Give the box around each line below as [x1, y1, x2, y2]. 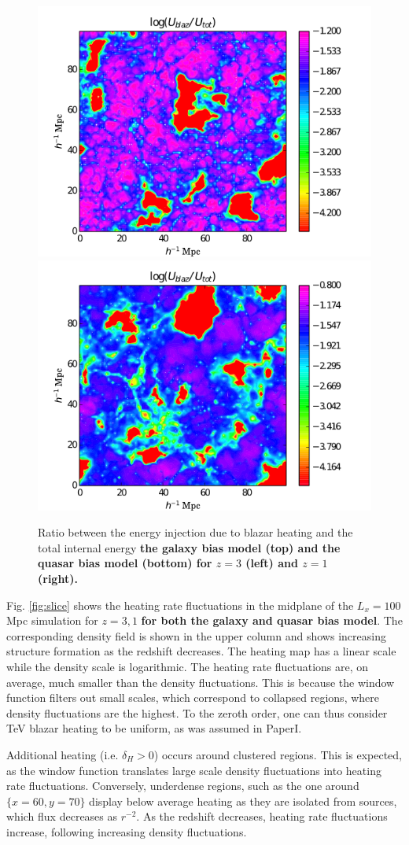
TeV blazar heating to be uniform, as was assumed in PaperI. [6, 720, 302, 736]
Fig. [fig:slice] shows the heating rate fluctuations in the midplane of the [6, 596, 354, 613]
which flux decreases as [6, 808, 118, 825]
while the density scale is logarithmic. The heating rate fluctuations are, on [6, 658, 369, 674]
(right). [38, 570, 78, 586]
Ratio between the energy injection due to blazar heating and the [38, 524, 353, 541]
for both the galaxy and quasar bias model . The [141, 612, 403, 629]
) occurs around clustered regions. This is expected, [153, 746, 402, 762]
